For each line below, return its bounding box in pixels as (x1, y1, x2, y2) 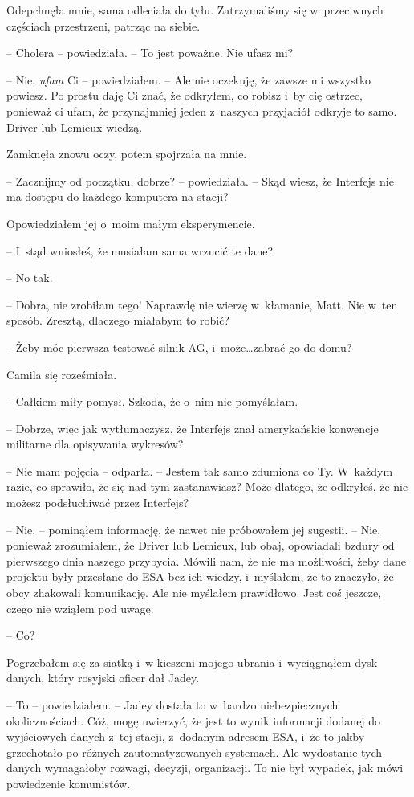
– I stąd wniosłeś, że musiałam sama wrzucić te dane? (6, 242, 274, 259)
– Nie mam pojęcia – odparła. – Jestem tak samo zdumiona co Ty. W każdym (6, 462, 393, 479)
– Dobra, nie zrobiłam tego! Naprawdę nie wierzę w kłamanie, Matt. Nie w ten (6, 296, 398, 313)
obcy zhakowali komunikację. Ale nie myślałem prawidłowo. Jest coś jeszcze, (6, 584, 382, 601)
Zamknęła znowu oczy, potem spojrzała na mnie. (6, 145, 247, 162)
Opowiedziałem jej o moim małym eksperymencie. (6, 215, 255, 231)
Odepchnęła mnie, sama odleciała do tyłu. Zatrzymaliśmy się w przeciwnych (6, 2, 384, 18)
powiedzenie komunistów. (6, 775, 131, 791)
